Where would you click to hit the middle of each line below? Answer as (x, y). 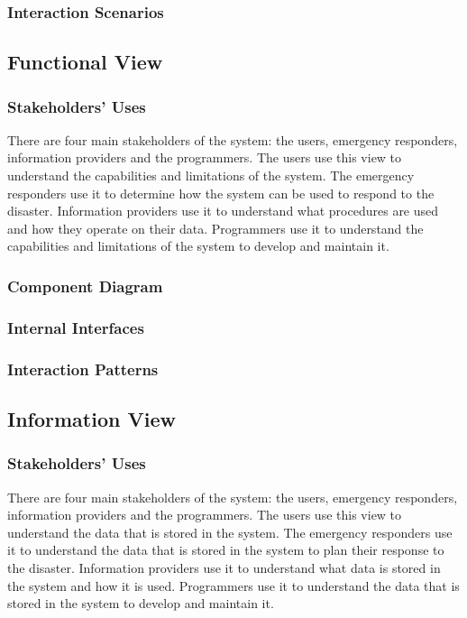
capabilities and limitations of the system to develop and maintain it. (198, 246)
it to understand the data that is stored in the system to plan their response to (226, 550)
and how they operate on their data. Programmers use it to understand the (215, 228)
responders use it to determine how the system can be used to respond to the (221, 193)
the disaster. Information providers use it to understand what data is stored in (224, 567)
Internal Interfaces (76, 327)
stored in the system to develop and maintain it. (141, 603)
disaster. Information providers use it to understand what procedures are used (223, 211)
